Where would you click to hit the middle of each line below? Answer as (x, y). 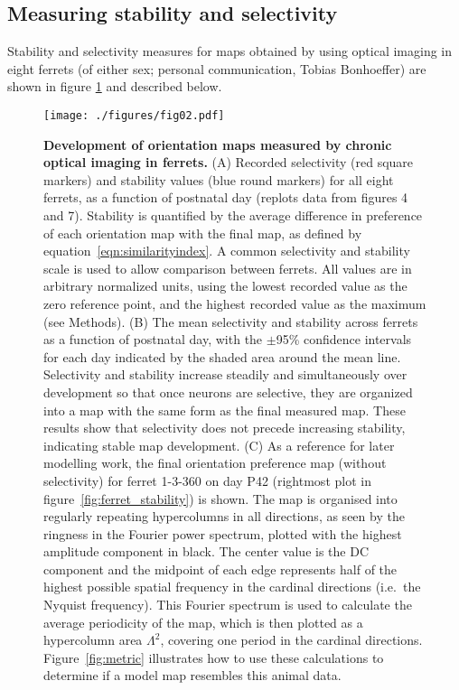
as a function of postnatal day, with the (153, 339)
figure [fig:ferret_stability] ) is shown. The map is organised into (220, 498)
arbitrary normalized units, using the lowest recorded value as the (225, 286)
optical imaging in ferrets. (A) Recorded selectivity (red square (229, 162)
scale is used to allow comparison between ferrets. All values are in (228, 268)
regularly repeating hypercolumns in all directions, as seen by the (224, 516)
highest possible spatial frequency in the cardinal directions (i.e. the (232, 587)
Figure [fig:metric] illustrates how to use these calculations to (214, 657)
